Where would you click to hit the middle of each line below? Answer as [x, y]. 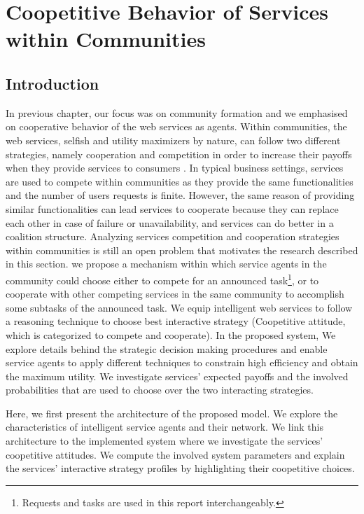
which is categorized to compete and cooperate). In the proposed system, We [171, 334]
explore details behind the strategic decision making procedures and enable [167, 348]
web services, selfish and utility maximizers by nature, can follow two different [173, 140]
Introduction [52, 83]
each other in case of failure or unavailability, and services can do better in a [170, 222]
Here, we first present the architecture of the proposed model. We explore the [172, 413]
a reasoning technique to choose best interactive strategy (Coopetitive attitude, [176, 321]
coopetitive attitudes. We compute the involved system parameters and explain [175, 454]
